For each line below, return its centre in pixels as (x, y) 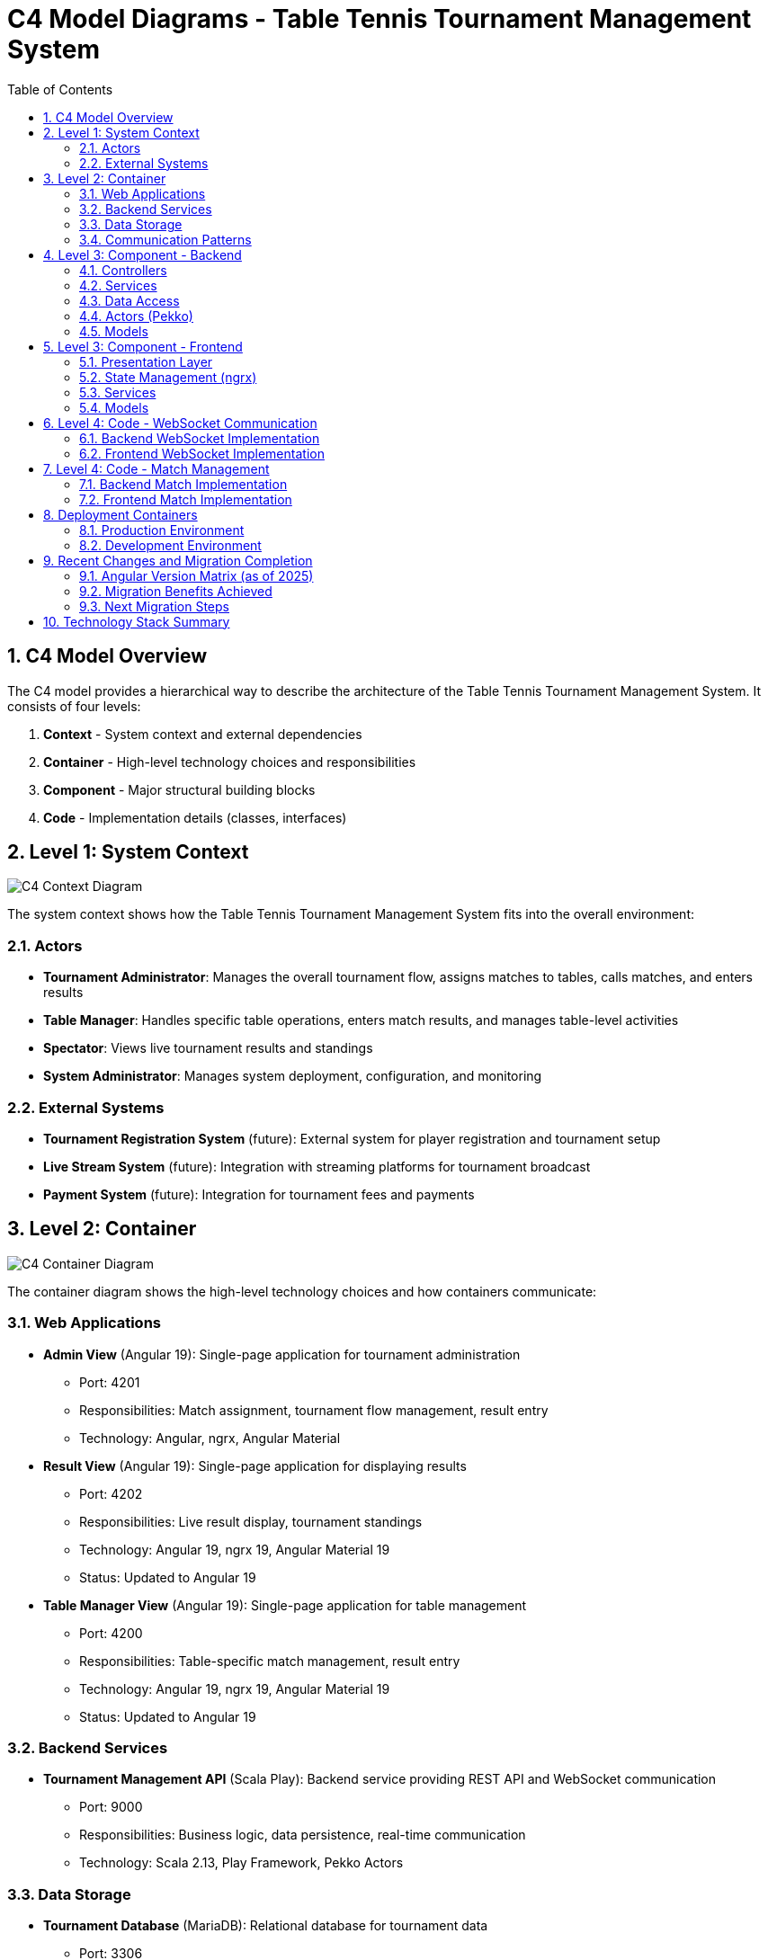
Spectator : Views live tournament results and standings (208, 1048)
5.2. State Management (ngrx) (168, 377)
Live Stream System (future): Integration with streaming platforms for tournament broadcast (317, 1166)
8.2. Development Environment (170, 545)
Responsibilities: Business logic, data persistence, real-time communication (303, 1835)
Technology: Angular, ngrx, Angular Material (210, 1438)
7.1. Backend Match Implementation (183, 484)
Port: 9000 (111, 1807)
